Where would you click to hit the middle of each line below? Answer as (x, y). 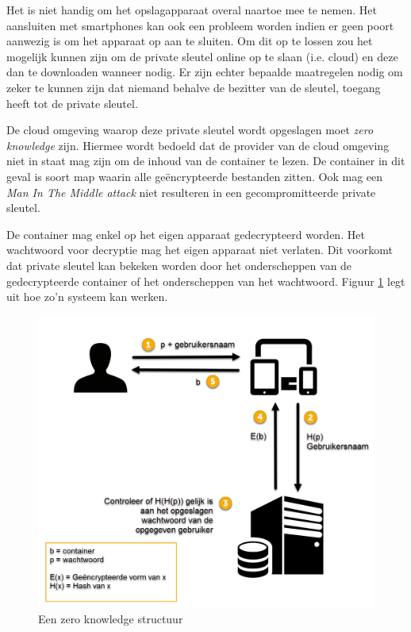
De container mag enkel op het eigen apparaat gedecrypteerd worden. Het (186, 234)
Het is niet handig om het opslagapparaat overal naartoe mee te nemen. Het (192, 10)
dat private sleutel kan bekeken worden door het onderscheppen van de (179, 265)
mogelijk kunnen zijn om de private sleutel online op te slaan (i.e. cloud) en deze (202, 56)
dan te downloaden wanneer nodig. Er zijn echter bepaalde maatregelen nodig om (205, 72)
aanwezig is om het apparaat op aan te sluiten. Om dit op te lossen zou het (190, 41)
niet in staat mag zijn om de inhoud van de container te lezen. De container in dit (206, 161)
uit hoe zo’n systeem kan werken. (87, 297)
